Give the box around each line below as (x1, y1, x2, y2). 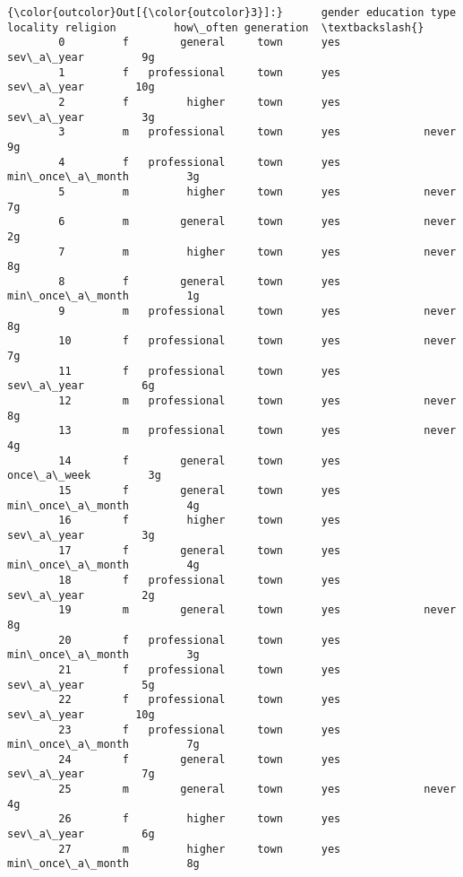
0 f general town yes (58, 36, 341, 49)
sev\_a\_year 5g (7, 678, 155, 691)
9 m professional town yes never (58, 305, 457, 318)
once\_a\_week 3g (7, 469, 161, 482)
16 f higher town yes (58, 514, 341, 527)
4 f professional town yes (58, 155, 341, 169)
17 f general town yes (58, 543, 341, 557)
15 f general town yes (58, 484, 341, 497)
